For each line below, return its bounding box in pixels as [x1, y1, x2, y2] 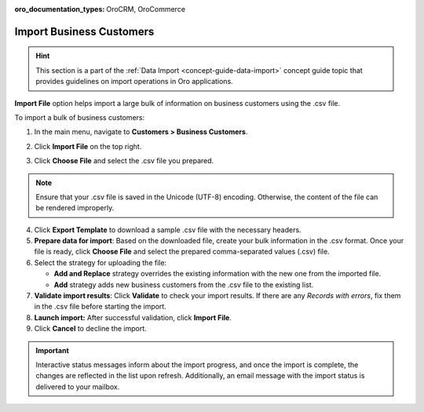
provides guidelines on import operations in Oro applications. [35, 77, 233, 86]
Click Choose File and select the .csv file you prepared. [34, 156, 214, 166]
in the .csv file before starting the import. [34, 302, 166, 312]
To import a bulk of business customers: [14, 112, 145, 122]
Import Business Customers [14, 24, 155, 38]
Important [35, 345, 70, 355]
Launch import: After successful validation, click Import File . [34, 312, 232, 322]
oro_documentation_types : [14, 5, 105, 13]
